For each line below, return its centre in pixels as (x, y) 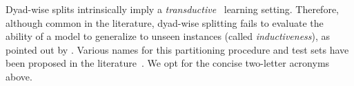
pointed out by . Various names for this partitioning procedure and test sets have (177, 49)
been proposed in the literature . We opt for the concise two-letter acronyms (168, 63)
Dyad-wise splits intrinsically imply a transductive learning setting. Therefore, (173, 9)
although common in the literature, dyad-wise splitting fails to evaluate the (165, 22)
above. (19, 76)
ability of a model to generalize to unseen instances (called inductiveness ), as (168, 36)
